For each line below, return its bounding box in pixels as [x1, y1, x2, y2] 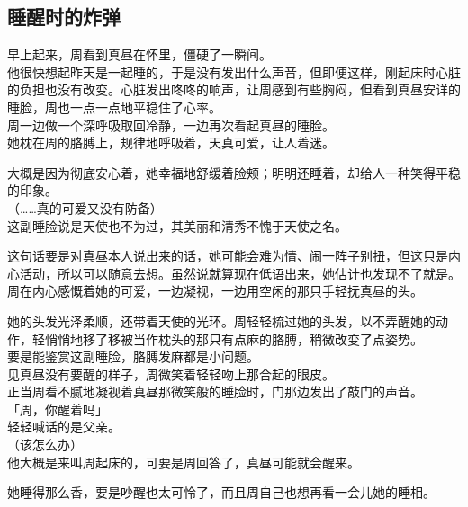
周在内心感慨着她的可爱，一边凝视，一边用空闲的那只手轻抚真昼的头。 [7, 281, 423, 300]
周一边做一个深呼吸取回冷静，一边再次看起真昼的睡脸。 [7, 115, 335, 134]
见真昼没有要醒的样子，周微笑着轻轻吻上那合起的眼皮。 [7, 364, 335, 383]
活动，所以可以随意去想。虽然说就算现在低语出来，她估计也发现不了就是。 [19, 263, 461, 282]
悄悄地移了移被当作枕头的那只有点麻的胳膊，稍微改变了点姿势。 [44, 329, 423, 348]
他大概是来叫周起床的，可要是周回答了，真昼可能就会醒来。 [7, 452, 360, 471]
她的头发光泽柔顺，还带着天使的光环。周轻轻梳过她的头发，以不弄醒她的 [7, 311, 436, 330]
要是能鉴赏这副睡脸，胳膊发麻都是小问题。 [7, 347, 259, 366]
